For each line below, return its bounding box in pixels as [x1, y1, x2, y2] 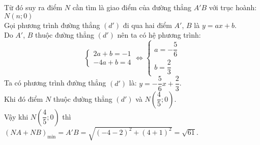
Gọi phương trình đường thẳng [4, 19, 100, 30]
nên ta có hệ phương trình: [117, 30, 201, 40]
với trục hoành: [209, 2, 257, 12]
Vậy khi [4, 111, 28, 122]
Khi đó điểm [4, 93, 43, 104]
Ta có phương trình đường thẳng [4, 77, 106, 88]
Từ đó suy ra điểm [4, 2, 63, 12]
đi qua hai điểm [123, 19, 172, 30]
